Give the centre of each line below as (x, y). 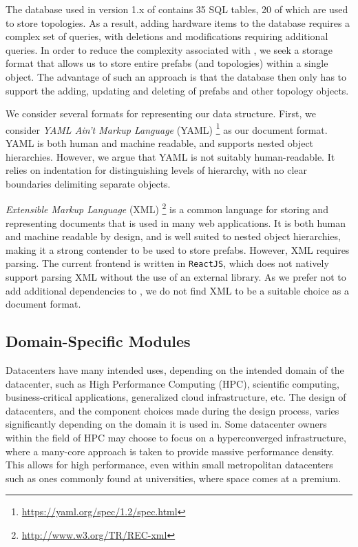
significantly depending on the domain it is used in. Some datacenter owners (166, 424)
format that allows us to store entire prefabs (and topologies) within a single (167, 63)
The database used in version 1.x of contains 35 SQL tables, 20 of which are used (177, 9)
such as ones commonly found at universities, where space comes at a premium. (173, 478)
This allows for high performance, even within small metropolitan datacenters (169, 465)
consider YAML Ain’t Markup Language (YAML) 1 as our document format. (167, 128)
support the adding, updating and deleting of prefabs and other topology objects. (177, 90)
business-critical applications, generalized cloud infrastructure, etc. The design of (176, 397)
